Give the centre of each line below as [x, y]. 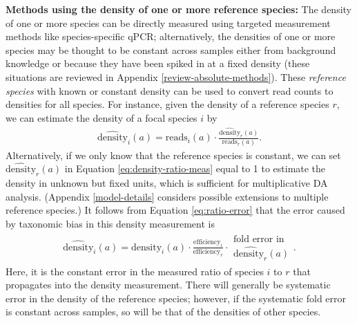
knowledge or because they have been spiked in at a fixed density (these [158, 63]
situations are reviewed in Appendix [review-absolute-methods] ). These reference [176, 76]
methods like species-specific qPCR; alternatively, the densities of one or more [171, 36]
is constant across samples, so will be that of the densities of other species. [163, 312]
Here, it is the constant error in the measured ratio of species [135, 271]
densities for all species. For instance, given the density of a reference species [167, 104]
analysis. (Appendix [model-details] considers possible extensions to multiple [167, 196]
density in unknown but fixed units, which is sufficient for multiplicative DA [167, 183]
